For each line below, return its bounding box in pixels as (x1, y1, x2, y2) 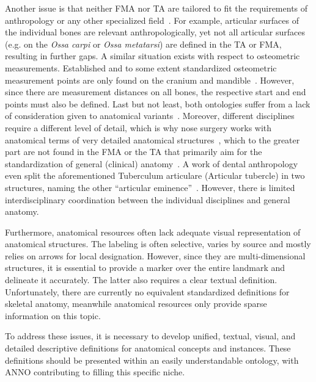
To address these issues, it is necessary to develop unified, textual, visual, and (5, 330, 296, 342)
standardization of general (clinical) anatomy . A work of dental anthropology (5, 157, 298, 170)
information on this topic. (5, 309, 101, 322)
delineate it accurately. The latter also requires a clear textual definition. (5, 273, 277, 286)
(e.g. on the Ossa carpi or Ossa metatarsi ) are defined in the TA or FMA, (5, 37, 282, 50)
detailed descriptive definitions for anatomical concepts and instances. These (5, 342, 291, 355)
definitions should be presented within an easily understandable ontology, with (5, 353, 299, 366)
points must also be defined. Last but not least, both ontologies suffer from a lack (5, 97, 310, 110)
